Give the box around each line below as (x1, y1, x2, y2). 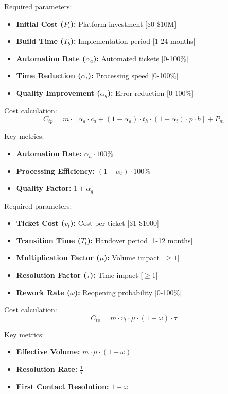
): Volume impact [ (103, 252, 164, 263)
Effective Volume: (16, 346, 80, 357)
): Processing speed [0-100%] (87, 70, 179, 81)
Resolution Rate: (16, 364, 78, 374)
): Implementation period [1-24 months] (70, 35, 196, 46)
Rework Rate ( (16, 286, 71, 297)
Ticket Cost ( (16, 218, 65, 228)
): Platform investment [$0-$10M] (70, 18, 177, 29)
